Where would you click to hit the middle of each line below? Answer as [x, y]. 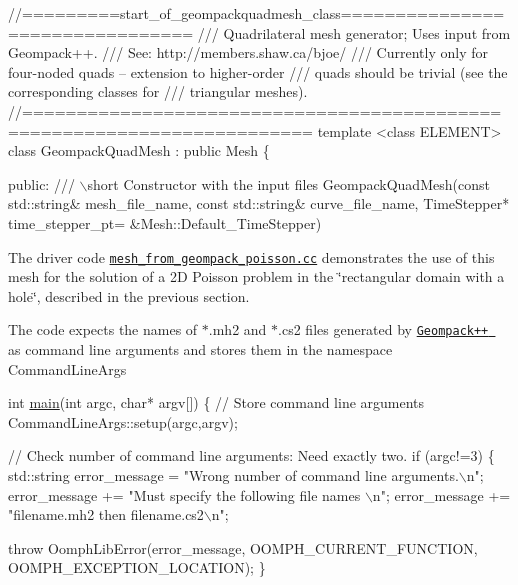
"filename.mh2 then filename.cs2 [106, 514]
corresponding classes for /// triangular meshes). [158, 91]
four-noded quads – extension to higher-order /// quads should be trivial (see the [258, 71]
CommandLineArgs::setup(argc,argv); [123, 421]
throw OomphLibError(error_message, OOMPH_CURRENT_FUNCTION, [243, 547]
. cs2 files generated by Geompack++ [383, 329]
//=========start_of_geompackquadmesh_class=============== [256, 13]
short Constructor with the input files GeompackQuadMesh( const [288, 183]
